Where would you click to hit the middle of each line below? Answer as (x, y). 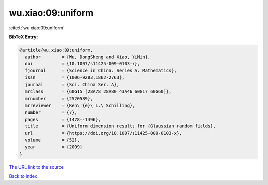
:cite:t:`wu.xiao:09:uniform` (37, 28)
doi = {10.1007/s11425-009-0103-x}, (83, 64)
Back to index (23, 176)
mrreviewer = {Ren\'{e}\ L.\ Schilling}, (80, 106)
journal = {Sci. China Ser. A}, (72, 85)
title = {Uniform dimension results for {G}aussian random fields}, (120, 126)
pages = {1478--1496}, (63, 119)
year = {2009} (54, 147)
